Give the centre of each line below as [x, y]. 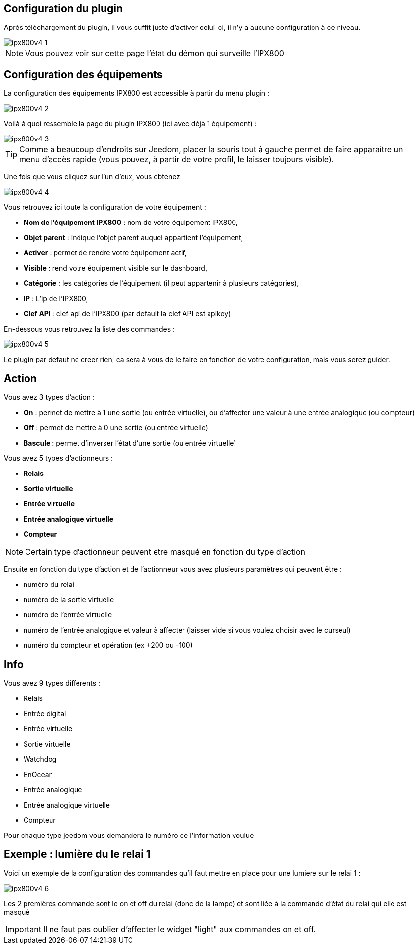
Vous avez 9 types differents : [52, 683]
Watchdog [40, 759]
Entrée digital [45, 713]
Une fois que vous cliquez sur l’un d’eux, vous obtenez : [94, 177]
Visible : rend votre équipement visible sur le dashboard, [115, 268]
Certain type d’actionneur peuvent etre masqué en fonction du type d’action [165, 552]
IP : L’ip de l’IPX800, [56, 299]
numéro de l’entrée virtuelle [68, 615]
